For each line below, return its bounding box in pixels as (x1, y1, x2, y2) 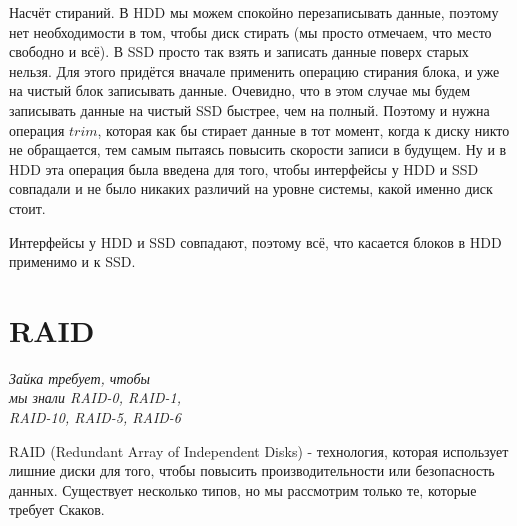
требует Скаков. (9, 499, 105, 520)
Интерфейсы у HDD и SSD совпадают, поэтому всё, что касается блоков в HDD (9, 231, 502, 252)
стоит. (9, 197, 46, 218)
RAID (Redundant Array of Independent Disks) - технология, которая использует (9, 440, 509, 461)
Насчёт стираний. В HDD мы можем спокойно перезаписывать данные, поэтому (9, 2, 499, 22)
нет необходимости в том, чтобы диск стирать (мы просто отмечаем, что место (9, 21, 492, 42)
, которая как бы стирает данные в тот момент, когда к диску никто (97, 119, 510, 140)
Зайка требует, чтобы (9, 367, 150, 388)
